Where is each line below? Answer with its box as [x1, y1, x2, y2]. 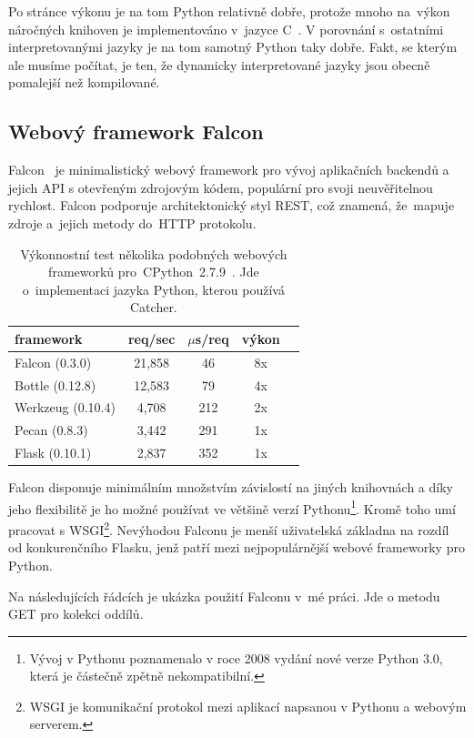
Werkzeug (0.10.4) [15, 398, 116, 417]
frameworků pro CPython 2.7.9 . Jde [48, 262, 259, 281]
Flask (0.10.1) [15, 443, 92, 462]
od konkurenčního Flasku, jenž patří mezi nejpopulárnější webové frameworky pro [8, 538, 465, 557]
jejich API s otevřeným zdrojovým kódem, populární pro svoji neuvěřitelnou [8, 177, 433, 197]
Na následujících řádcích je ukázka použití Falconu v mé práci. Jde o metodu [8, 586, 440, 605]
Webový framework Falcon [8, 117, 264, 146]
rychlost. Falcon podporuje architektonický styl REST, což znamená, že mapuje [8, 196, 455, 215]
